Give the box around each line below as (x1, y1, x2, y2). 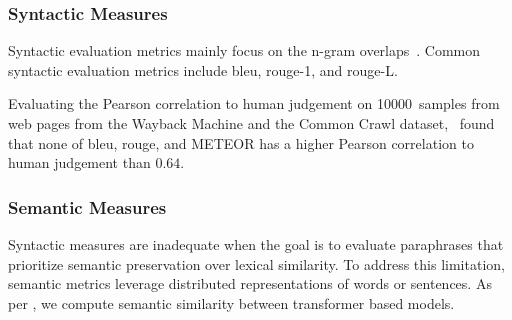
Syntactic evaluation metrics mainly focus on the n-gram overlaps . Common (8, 40, 481, 61)
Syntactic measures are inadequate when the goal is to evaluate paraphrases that (8, 234, 504, 254)
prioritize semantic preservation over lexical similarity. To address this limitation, (8, 253, 505, 274)
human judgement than (8, 152, 151, 173)
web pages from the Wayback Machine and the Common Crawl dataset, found (8, 113, 495, 133)
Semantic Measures (8, 194, 167, 219)
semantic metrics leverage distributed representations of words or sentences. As (8, 273, 492, 294)
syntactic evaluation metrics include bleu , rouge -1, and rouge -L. (8, 59, 398, 80)
